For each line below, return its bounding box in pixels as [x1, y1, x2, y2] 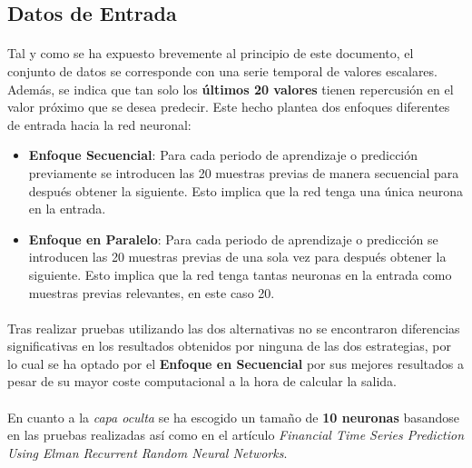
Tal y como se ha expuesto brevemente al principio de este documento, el [7, 44, 414, 63]
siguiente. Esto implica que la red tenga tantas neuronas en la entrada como [28, 264, 452, 284]
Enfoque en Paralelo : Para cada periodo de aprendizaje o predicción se [28, 229, 438, 248]
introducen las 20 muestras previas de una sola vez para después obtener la [28, 247, 447, 266]
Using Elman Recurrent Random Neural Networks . [7, 443, 288, 462]
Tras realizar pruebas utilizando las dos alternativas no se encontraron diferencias [7, 318, 460, 337]
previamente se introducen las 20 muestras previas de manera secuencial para [28, 163, 459, 182]
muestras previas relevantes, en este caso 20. [28, 283, 275, 302]
